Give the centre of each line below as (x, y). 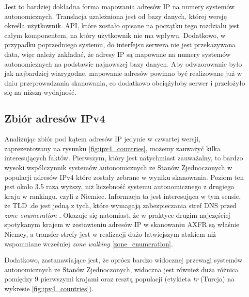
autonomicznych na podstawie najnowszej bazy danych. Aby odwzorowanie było (123, 63)
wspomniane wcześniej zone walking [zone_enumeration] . (89, 243)
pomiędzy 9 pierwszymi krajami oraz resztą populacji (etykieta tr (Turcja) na (119, 279)
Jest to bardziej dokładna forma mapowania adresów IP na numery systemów (120, 6)
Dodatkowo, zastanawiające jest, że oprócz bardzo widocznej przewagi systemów (124, 260)
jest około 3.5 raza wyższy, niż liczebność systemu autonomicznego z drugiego (119, 186)
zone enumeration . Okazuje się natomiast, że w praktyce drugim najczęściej (118, 215)
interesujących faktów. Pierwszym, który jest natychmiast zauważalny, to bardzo (124, 158)
